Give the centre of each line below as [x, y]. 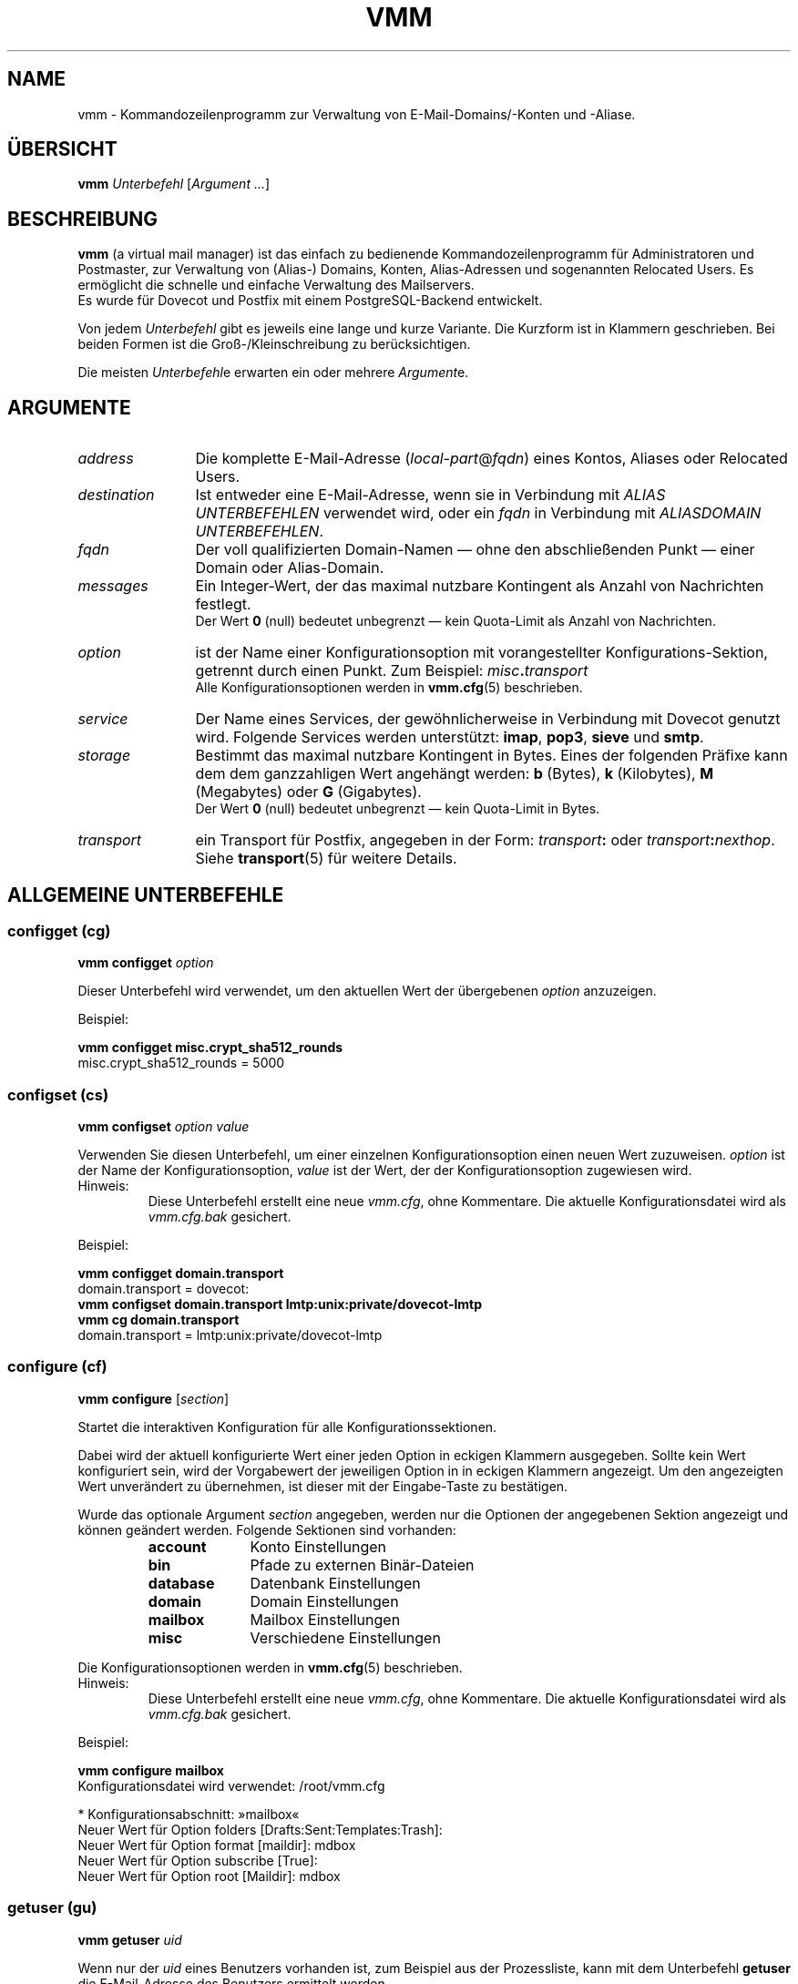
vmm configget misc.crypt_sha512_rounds [210, 1048]
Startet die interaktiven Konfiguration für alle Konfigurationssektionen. [287, 1427]
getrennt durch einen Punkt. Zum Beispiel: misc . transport [392, 671]
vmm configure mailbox [151, 1770]
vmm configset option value [164, 1127]
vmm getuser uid [130, 1939]
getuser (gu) [52, 1908]
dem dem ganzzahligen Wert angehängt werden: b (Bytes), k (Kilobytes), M [455, 774]
